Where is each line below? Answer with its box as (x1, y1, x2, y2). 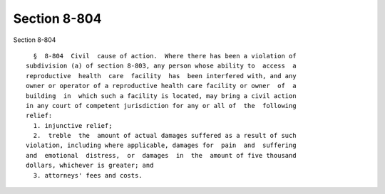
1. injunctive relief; (33, 122, 113, 129)
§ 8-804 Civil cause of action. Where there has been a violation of (33, 52, 297, 60)
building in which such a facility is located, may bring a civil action (26, 92, 297, 99)
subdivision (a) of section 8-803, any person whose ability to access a (26, 62, 297, 70)
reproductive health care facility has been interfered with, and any (26, 72, 297, 80)
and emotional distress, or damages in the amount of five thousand (26, 151, 297, 159)
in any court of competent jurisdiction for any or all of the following (26, 102, 297, 109)
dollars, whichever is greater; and (26, 161, 154, 170)
